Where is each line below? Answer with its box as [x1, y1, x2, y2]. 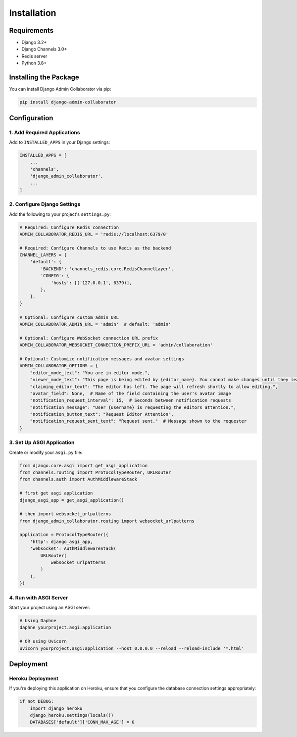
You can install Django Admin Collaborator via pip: [9, 86, 111, 92]
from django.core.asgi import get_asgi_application [19, 463, 148, 468]
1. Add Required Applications [9, 129, 80, 136]
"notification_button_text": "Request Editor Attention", [30, 411, 174, 417]
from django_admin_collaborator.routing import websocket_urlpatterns [19, 518, 195, 524]
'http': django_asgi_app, [30, 539, 93, 544]
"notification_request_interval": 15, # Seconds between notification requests [30, 397, 231, 403]
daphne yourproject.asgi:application [19, 625, 111, 631]
